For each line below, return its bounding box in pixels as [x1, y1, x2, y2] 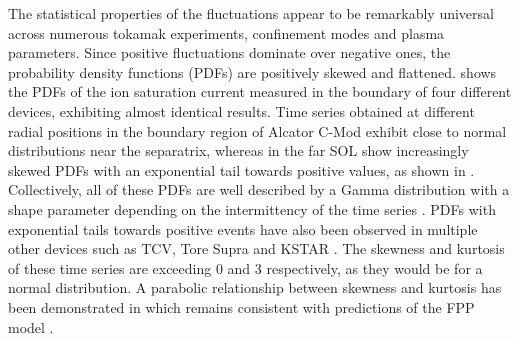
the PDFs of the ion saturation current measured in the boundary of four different [8, 81, 512, 102]
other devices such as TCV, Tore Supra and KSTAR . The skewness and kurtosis [8, 238, 505, 259]
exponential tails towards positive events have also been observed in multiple [8, 218, 478, 239]
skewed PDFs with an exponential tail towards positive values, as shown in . [8, 159, 475, 180]
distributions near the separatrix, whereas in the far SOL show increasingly [8, 140, 469, 161]
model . [8, 316, 54, 337]
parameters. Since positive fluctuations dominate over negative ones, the [8, 42, 451, 63]
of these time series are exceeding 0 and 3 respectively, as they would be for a [8, 257, 483, 278]
